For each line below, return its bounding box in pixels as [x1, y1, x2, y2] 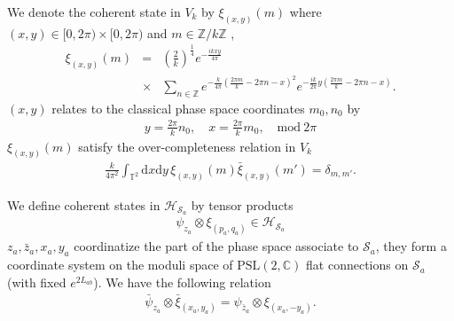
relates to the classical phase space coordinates [51, 98, 305, 117]
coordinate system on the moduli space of [7, 255, 233, 274]
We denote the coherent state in [7, 3, 181, 20]
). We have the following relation [93, 272, 271, 291]
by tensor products [191, 195, 294, 214]
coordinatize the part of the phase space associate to [74, 237, 359, 255]
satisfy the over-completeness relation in [78, 137, 296, 155]
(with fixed [7, 272, 67, 291]
